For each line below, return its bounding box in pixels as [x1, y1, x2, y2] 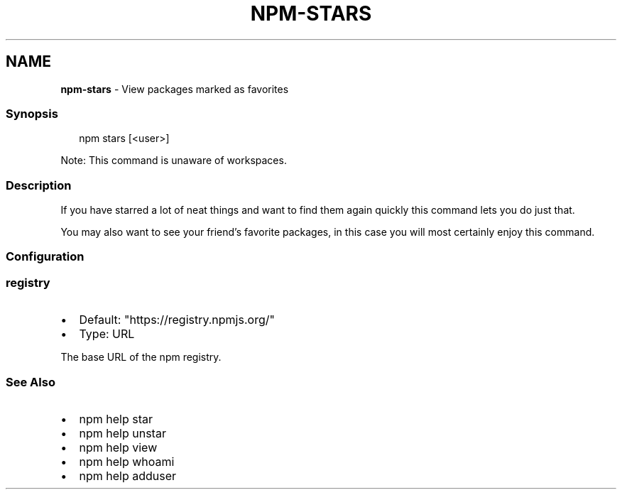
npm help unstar [79, 425, 166, 440]
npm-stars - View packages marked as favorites [60, 82, 289, 95]
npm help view [79, 440, 158, 455]
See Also [6, 374, 55, 389]
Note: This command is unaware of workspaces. [60, 154, 287, 167]
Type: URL [79, 327, 135, 342]
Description [6, 178, 72, 192]
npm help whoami [79, 454, 175, 469]
